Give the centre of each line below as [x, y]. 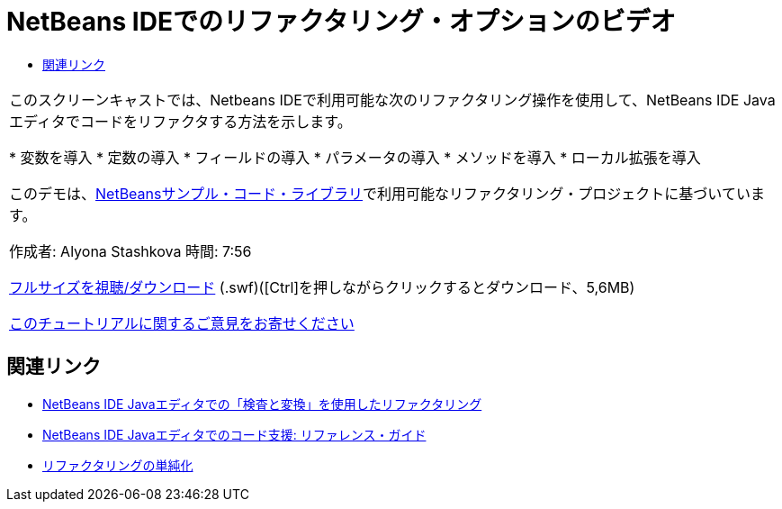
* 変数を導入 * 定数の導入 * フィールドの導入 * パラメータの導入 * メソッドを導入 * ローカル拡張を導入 [355, 157]
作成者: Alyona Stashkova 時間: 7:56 [130, 251]
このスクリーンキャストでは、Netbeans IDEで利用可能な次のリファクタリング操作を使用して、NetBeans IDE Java [392, 100]
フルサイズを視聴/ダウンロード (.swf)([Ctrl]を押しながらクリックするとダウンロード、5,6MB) [322, 287]
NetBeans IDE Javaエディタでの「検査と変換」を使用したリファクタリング [262, 404]
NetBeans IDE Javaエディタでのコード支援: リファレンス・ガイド [234, 434]
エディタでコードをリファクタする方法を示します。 [180, 121]
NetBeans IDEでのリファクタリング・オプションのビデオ [341, 22]
